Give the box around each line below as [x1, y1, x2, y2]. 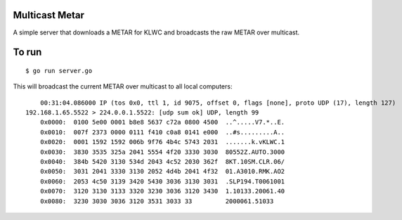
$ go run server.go [25, 67, 93, 75]
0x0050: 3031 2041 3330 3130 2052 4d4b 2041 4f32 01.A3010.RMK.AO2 [39, 167, 285, 176]
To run [13, 46, 42, 58]
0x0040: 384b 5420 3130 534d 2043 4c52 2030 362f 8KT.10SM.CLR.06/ [39, 158, 285, 166]
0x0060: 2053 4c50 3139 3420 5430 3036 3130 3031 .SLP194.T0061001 [39, 177, 285, 186]
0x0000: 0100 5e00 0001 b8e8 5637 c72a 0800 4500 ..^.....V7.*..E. [39, 118, 285, 127]
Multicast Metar [13, 9, 84, 21]
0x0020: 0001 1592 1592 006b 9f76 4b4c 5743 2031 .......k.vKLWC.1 [39, 138, 285, 146]
